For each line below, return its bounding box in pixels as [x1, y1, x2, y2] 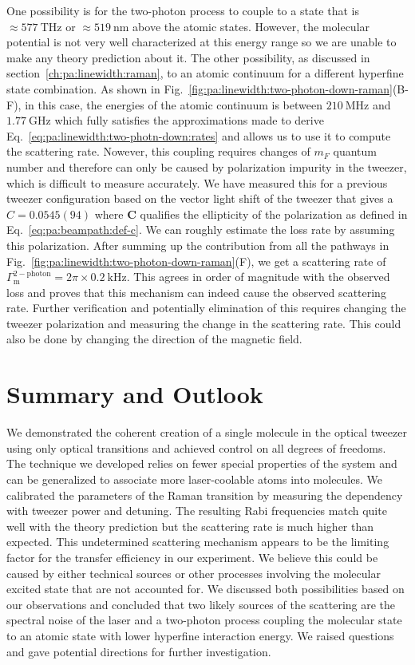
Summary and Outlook [6, 378, 263, 410]
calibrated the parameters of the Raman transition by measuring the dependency [6, 486, 403, 503]
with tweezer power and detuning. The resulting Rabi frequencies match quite [6, 502, 387, 519]
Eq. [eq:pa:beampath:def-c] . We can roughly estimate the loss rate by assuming [6, 221, 395, 238]
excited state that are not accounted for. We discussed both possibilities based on [6, 580, 405, 597]
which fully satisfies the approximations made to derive [54, 112, 324, 129]
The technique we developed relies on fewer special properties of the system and [6, 455, 397, 472]
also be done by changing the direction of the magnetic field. [6, 331, 302, 347]
